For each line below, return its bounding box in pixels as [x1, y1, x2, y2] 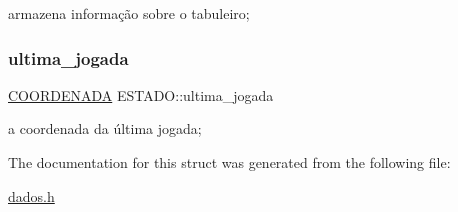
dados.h [8, 185, 55, 206]
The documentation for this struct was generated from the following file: [8, 152, 451, 172]
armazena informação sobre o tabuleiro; [8, 3, 250, 23]
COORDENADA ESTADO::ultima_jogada [8, 84, 274, 105]
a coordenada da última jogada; [8, 118, 202, 139]
